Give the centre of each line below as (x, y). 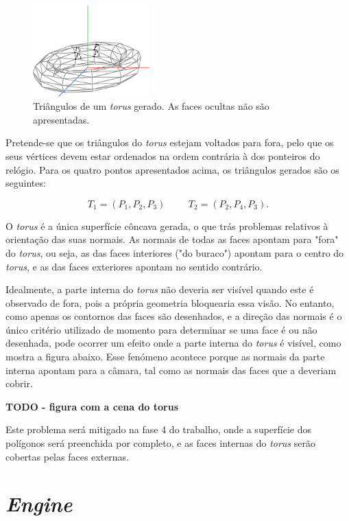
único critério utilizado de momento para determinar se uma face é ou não (161, 329)
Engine (39, 504)
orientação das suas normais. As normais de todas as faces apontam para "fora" (172, 239)
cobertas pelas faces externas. (68, 456)
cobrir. (19, 383)
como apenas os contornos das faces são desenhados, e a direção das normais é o (174, 316)
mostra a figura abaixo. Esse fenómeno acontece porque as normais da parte (165, 357)
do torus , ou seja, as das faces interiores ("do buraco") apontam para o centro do (175, 252)
